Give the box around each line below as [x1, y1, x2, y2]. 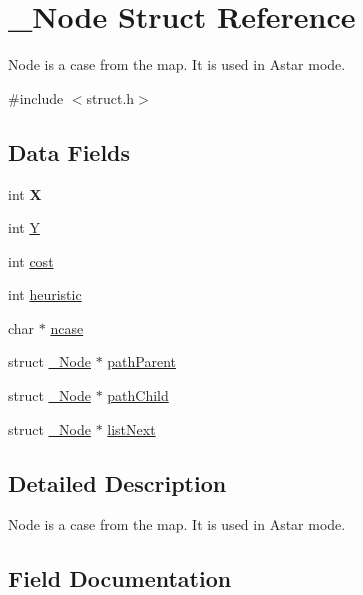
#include [8, 87, 64, 108]
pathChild [107, 385, 169, 406]
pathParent [107, 351, 177, 372]
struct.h [86, 87, 135, 108]
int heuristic [8, 284, 82, 305]
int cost [8, 250, 54, 271]
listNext [107, 418, 156, 439]
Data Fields [8, 136, 131, 167]
